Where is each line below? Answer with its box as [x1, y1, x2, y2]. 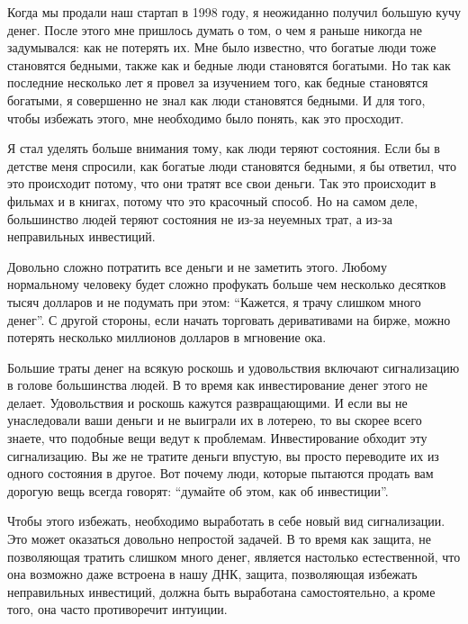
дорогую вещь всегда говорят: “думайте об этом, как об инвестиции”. [7, 481, 389, 500]
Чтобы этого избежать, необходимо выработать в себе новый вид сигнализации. [7, 511, 445, 530]
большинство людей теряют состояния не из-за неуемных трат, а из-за [7, 209, 392, 228]
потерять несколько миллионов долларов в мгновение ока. [7, 328, 327, 347]
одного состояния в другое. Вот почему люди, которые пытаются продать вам [7, 464, 434, 483]
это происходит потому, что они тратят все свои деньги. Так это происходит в [7, 174, 436, 193]
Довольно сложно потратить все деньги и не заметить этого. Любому [7, 257, 387, 276]
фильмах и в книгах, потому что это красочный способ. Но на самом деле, [7, 191, 418, 210]
